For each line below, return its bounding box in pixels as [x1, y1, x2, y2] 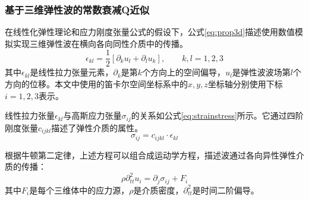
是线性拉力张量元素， [30, 66, 113, 78]
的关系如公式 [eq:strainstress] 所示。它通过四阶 [131, 109, 304, 122]
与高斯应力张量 [63, 109, 122, 122]
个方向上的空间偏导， [142, 66, 226, 78]
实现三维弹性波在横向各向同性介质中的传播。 [12, 37, 188, 49]
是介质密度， [133, 183, 184, 196]
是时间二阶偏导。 [192, 183, 259, 196]
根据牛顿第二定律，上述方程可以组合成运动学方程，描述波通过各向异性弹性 [5, 148, 296, 161]
